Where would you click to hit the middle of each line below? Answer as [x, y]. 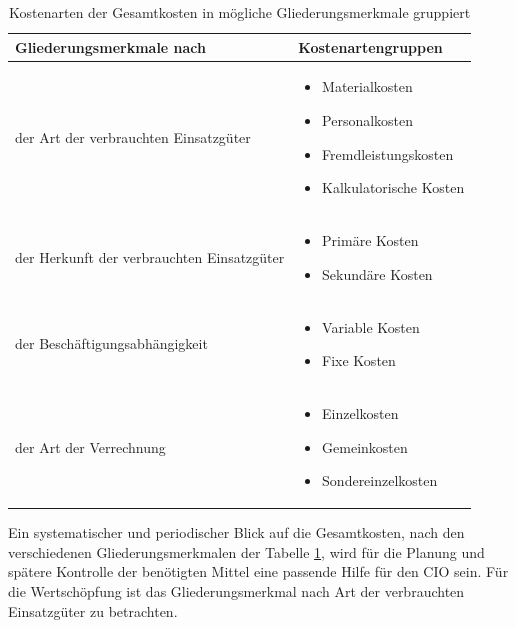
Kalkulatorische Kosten [393, 187]
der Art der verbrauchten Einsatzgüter [133, 136]
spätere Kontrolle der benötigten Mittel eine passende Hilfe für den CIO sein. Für [258, 571]
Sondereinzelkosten [380, 480]
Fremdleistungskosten [388, 153]
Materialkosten [367, 86]
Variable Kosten [371, 326]
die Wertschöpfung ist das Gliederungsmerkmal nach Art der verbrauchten [236, 591]
